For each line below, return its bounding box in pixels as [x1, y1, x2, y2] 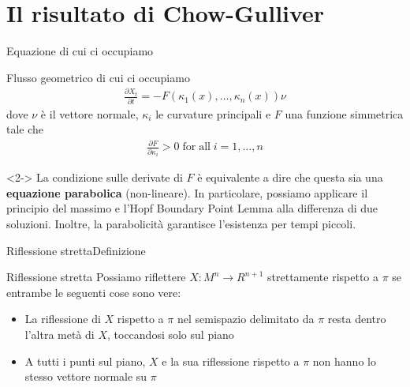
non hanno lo [312, 352, 376, 369]
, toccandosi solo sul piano [107, 326, 234, 343]
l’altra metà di [24, 326, 95, 343]
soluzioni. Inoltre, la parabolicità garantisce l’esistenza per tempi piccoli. [6, 216, 356, 232]
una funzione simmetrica [285, 105, 404, 122]
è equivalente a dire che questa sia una [197, 169, 383, 186]
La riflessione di [24, 310, 101, 327]
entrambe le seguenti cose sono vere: [6, 284, 181, 300]
